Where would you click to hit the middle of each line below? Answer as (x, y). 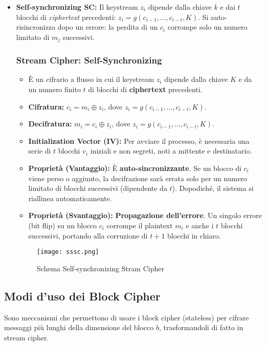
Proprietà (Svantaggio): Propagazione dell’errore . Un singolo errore (145, 215)
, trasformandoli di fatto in (201, 327)
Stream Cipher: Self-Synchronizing (89, 60)
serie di (40, 151)
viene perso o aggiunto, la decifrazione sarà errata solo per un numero (138, 178)
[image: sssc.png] (68, 252)
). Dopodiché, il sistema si (213, 188)
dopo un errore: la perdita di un (108, 27)
